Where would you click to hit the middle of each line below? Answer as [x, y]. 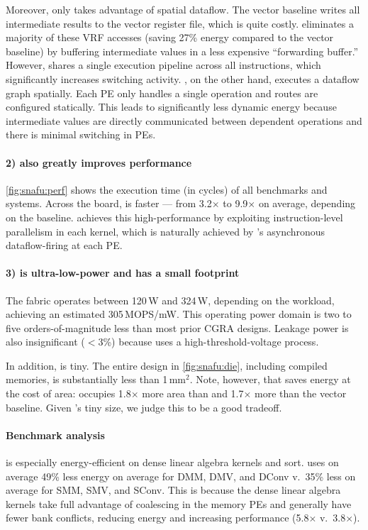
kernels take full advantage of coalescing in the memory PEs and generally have [179, 503]
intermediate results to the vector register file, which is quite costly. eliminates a [180, 23]
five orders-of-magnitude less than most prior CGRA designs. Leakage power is [177, 327]
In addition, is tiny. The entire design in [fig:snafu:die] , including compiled [167, 365]
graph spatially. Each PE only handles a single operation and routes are [162, 93]
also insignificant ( [45, 342]
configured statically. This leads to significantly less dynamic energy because [171, 107]
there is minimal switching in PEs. [81, 134]
